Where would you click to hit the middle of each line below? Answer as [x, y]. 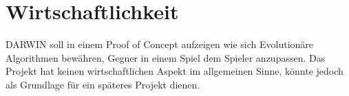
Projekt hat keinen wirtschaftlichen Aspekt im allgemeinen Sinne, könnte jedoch [174, 71]
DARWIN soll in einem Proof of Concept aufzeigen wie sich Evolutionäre [160, 44]
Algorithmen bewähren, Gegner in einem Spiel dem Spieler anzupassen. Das [166, 57]
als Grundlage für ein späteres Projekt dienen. [103, 84]
